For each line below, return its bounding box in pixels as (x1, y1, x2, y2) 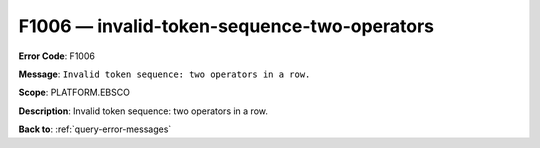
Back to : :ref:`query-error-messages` (18, 123, 172, 135)
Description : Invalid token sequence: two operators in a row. (18, 105, 269, 117)
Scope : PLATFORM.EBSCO (18, 86, 130, 99)
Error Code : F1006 (18, 50, 95, 62)
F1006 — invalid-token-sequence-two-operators (18, 15, 435, 37)
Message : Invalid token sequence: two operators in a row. (18, 68, 311, 80)
